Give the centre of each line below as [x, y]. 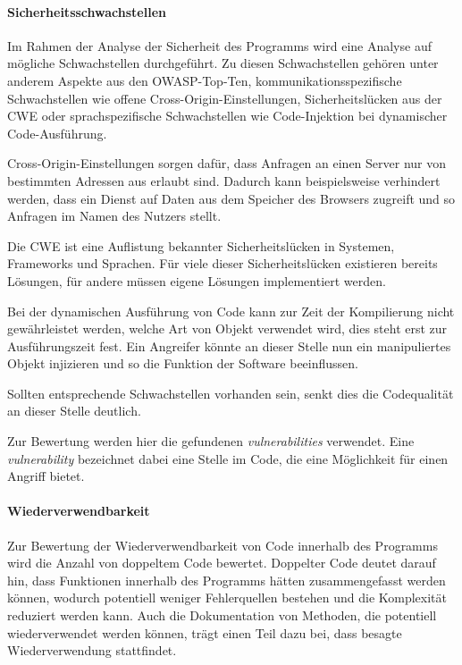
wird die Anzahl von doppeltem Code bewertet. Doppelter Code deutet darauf [222, 563]
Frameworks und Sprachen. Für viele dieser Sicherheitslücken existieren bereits [223, 263]
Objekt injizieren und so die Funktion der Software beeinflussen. [183, 363]
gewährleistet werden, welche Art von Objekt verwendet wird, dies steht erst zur [227, 328]
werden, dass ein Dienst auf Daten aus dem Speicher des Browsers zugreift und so [231, 198]
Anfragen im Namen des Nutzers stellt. [114, 216]
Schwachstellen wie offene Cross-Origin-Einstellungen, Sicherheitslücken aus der [225, 98]
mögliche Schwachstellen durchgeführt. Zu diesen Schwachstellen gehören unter [223, 63]
